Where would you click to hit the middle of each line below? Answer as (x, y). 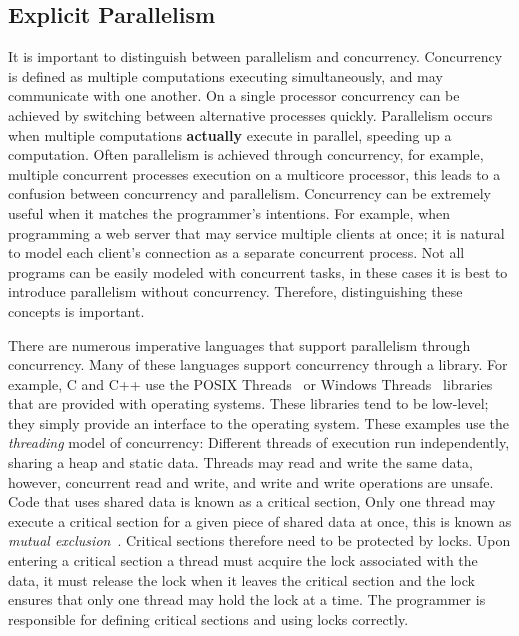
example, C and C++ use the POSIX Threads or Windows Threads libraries (250, 383)
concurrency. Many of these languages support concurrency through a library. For (258, 364)
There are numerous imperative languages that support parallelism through (239, 344)
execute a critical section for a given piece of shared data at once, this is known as (260, 520)
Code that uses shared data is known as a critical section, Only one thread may (252, 501)
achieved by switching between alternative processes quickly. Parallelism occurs (250, 114)
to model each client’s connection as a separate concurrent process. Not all (236, 252)
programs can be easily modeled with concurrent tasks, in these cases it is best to (258, 271)
